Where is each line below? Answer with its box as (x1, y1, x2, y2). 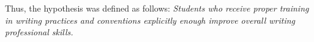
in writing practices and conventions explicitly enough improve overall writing (5, 13, 296, 26)
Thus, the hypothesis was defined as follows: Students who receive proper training (5, 2, 309, 14)
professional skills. (5, 26, 73, 38)
